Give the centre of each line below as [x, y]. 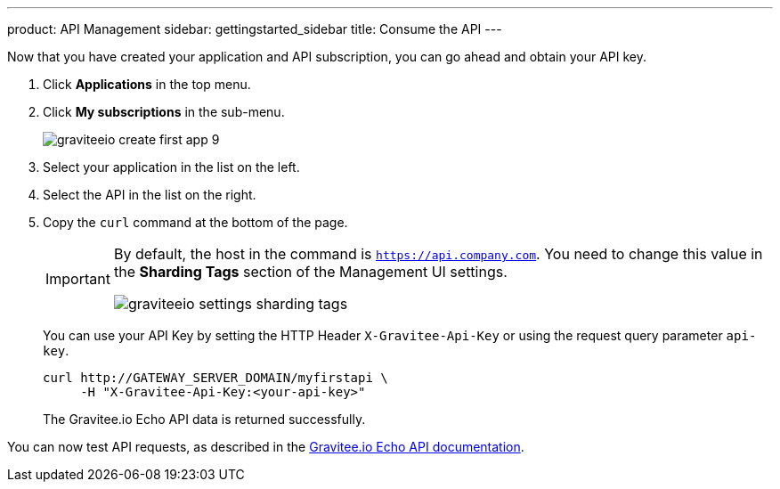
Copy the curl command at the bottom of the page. [195, 222]
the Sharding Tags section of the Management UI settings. [310, 272]
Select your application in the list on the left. [171, 167]
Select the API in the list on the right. [150, 195]
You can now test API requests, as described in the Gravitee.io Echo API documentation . [266, 447]
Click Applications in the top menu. [147, 84]
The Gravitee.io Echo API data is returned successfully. [204, 419]
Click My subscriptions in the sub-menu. [164, 112]
